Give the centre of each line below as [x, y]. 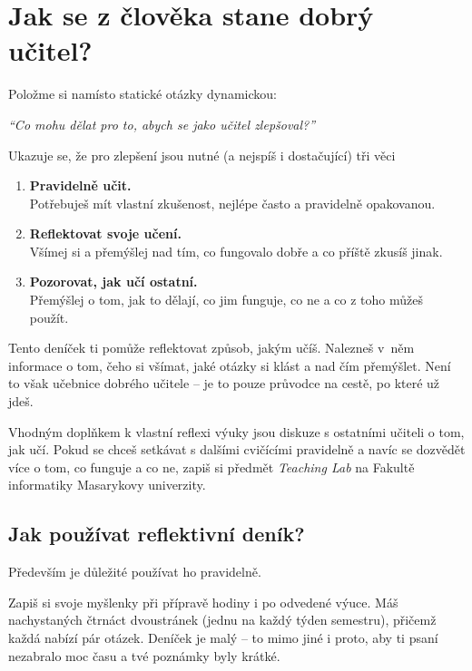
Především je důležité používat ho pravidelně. [135, 572]
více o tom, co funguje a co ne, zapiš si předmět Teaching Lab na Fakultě [211, 467]
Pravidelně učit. [80, 185]
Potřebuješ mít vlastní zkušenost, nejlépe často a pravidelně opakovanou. [232, 203]
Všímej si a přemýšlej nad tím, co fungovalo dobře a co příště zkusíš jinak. [236, 251]
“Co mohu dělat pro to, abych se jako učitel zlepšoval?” [162, 124]
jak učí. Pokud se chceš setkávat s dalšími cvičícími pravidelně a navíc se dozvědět [237, 449]
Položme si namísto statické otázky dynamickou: [143, 94]
